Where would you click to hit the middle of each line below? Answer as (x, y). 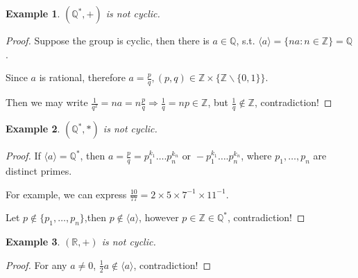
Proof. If (23, 156)
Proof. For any (36, 264)
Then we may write (47, 102)
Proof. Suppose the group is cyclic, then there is (108, 40)
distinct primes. (39, 170)
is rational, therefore (82, 77)
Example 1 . (33, 13)
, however (159, 217)
